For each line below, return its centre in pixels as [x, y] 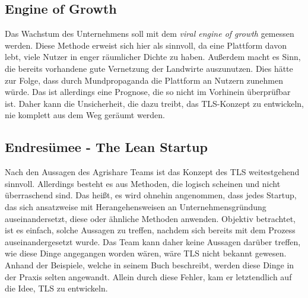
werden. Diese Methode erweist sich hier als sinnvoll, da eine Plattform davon [146, 45]
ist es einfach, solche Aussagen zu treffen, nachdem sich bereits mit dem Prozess [150, 230]
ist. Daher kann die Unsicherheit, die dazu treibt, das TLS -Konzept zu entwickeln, [154, 103]
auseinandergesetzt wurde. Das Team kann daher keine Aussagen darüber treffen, [153, 241]
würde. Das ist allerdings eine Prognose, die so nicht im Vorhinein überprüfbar [148, 92]
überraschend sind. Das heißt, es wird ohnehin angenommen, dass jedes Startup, [151, 195]
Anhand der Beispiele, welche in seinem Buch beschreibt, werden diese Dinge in [150, 264]
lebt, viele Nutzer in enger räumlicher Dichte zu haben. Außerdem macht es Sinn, [153, 57]
